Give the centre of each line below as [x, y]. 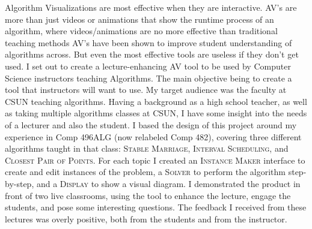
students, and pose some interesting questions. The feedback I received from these [156, 207]
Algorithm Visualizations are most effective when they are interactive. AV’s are [151, 7]
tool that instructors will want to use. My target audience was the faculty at [146, 90]
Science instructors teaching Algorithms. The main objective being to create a [148, 78]
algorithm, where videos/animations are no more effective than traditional [141, 31]
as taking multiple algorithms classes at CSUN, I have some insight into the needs [156, 113]
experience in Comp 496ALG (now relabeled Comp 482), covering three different [153, 136]
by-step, [20, 183]
